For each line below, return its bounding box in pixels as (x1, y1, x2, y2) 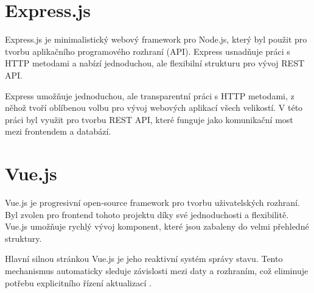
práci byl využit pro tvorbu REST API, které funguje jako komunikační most (5, 113, 293, 125)
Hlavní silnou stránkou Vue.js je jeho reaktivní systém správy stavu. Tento (5, 252, 283, 265)
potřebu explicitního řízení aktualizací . (5, 276, 152, 289)
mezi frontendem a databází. (5, 125, 111, 138)
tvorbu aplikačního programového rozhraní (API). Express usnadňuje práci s (5, 44, 290, 57)
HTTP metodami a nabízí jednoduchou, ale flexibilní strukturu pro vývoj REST (5, 57, 305, 69)
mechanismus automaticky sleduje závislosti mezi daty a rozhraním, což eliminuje (5, 264, 309, 277)
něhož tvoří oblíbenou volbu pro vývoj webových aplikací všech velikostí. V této (5, 101, 303, 114)
